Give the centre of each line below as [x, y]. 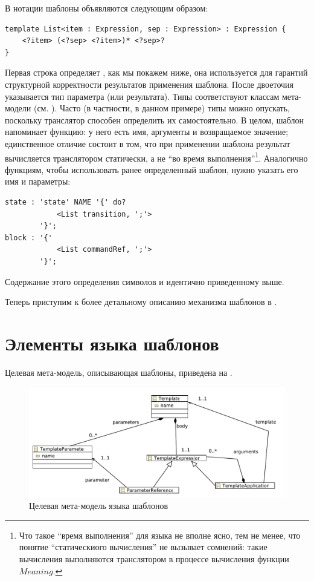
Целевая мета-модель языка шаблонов [99, 506]
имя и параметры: [38, 181]
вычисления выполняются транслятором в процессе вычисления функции [154, 559]
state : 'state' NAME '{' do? [66, 202]
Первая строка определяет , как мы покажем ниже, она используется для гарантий [156, 72]
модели [18, 108]
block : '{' [29, 238]
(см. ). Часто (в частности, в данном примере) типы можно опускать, [162, 108]
